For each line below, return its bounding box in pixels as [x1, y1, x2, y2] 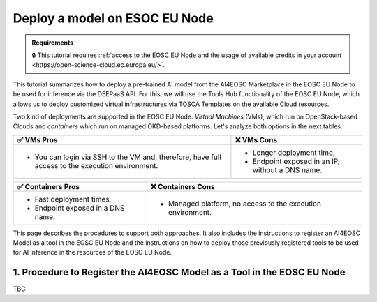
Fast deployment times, [34, 194, 112, 204]
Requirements [31, 38, 74, 47]
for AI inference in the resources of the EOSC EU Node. [13, 248, 172, 257]
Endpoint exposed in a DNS [34, 203, 125, 213]
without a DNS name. [252, 165, 323, 174]
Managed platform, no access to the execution [168, 199, 321, 209]
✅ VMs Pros [17, 135, 58, 144]
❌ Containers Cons [150, 181, 216, 191]
